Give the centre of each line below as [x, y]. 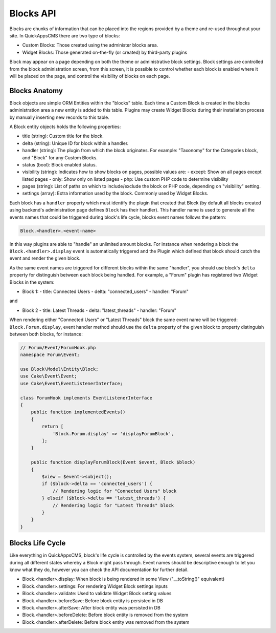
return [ [53, 427]
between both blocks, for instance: [46, 334]
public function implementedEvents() [78, 412]
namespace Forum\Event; [50, 355]
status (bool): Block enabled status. [60, 164]
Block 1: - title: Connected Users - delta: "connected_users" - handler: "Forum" [105, 291]
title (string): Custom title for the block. [63, 136]
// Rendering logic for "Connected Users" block [114, 491]
